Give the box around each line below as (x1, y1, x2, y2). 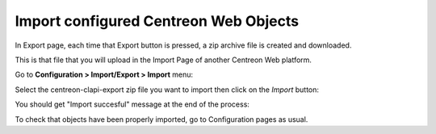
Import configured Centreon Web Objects (15, 12, 299, 30)
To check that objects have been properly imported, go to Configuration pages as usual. (15, 114, 308, 124)
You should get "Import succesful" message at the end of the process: (15, 99, 250, 109)
